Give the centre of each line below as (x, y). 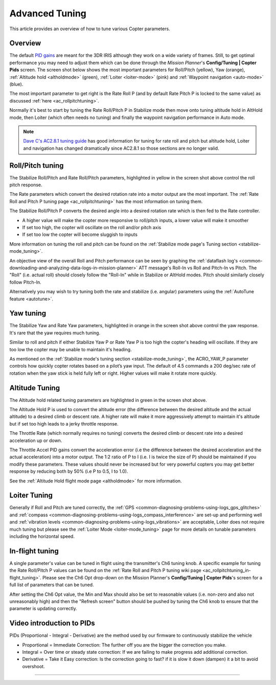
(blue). (16, 84)
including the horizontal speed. (42, 536)
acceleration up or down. (36, 440)
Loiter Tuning (31, 496)
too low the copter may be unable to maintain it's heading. (71, 349)
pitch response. (26, 185)
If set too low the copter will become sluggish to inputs (80, 235)
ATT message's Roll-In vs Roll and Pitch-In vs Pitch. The (198, 268)
